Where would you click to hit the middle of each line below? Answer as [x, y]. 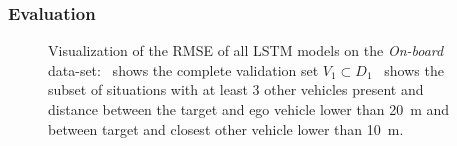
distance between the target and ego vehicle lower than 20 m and [249, 109]
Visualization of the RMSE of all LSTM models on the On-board [246, 50]
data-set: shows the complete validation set [183, 69]
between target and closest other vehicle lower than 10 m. [226, 128]
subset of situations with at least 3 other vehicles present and [236, 89]
